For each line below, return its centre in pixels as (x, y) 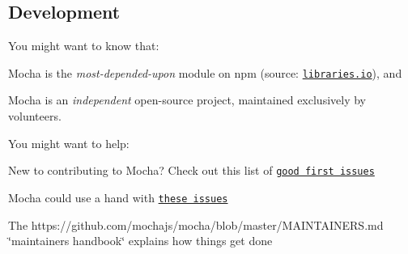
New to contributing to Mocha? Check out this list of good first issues (191, 170)
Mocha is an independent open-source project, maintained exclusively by (187, 100)
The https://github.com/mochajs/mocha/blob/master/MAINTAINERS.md (196, 224)
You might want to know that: (84, 46)
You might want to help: (69, 143)
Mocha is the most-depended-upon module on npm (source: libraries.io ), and (205, 72)
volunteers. (35, 116)
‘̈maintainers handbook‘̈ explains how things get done (140, 241)
